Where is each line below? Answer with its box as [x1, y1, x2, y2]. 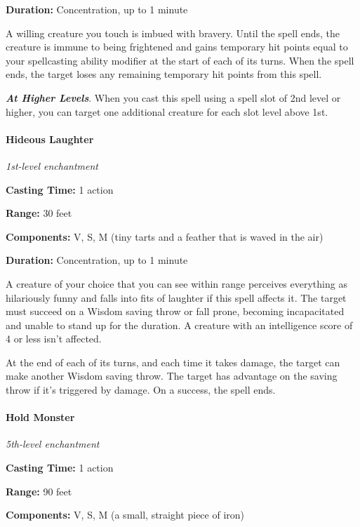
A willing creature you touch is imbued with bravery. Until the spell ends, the [6, 25, 340, 40]
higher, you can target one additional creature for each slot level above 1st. [6, 104, 328, 119]
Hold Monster [6, 410, 75, 425]
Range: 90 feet [6, 483, 72, 498]
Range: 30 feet [6, 206, 72, 220]
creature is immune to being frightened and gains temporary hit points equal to [6, 39, 348, 54]
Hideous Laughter [6, 131, 94, 146]
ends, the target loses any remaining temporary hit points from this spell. [6, 67, 322, 81]
